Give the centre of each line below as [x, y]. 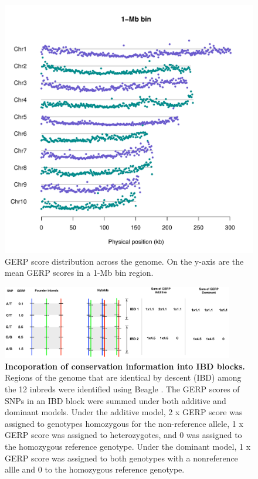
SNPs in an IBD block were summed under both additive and [116, 400]
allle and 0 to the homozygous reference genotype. [95, 469]
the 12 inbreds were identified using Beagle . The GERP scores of [122, 389]
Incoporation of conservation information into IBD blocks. [125, 366]
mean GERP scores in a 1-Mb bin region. [79, 273]
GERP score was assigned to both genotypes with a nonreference [121, 458]
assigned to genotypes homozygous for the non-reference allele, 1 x [124, 423]
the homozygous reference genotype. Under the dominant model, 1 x [128, 446]
